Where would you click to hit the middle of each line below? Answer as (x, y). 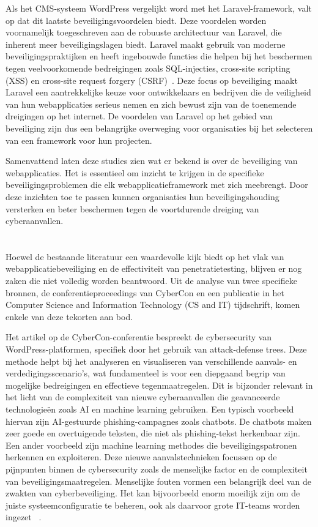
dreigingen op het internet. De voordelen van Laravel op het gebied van (139, 116)
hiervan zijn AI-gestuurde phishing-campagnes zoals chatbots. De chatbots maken (159, 421)
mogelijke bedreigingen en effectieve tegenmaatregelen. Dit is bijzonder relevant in (159, 385)
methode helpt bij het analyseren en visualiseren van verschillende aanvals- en (151, 361)
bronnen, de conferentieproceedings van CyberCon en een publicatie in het (145, 292)
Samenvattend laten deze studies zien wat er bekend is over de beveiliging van (152, 161)
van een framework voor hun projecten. (79, 140)
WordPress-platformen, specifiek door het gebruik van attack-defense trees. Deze (156, 349)
